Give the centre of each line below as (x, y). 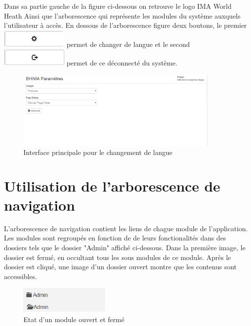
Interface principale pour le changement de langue (98, 152)
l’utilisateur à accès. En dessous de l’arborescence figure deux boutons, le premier (125, 25)
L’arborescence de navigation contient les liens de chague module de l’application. (126, 228)
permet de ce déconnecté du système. (122, 63)
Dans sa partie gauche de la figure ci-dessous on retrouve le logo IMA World (118, 6)
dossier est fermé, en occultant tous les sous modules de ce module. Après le (117, 257)
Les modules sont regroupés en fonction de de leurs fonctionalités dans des (115, 238)
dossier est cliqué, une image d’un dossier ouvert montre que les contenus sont (120, 267)
